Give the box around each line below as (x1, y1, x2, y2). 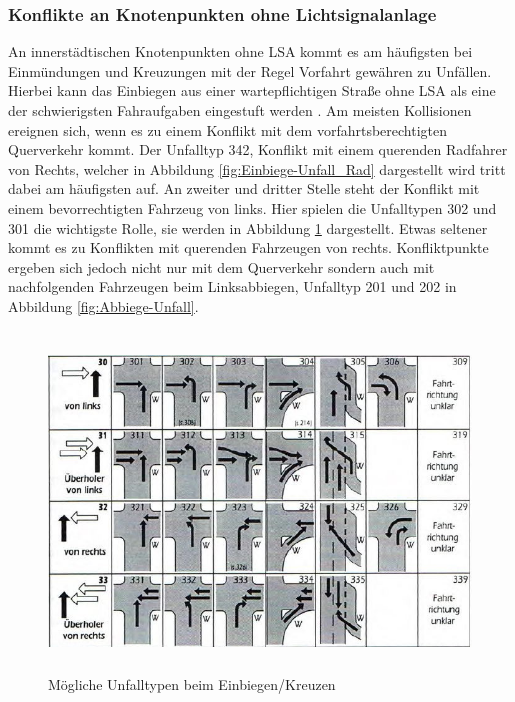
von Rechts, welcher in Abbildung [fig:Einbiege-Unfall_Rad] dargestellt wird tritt (8, 158, 506, 179)
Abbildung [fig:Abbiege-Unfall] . (8, 295, 199, 316)
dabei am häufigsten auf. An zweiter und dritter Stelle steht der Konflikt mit (8, 178, 480, 199)
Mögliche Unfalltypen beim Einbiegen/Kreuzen (48, 674, 336, 695)
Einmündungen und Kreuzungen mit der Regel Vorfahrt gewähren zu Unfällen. (8, 60, 492, 81)
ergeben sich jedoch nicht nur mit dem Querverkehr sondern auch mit (8, 256, 435, 277)
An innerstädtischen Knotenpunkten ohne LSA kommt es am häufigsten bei (8, 41, 473, 62)
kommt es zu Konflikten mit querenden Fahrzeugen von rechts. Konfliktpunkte (8, 237, 489, 258)
